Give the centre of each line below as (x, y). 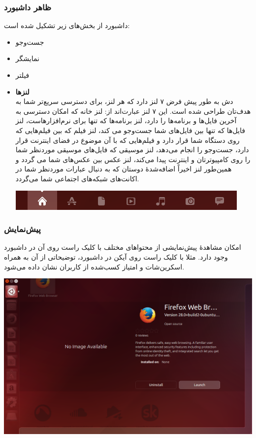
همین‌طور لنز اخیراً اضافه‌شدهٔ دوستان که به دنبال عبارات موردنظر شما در (124, 169)
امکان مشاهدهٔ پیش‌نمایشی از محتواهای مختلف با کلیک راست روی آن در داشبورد (123, 247)
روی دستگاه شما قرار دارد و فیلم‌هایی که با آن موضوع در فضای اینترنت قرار (128, 140)
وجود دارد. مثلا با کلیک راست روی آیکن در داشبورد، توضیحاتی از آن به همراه (116, 256)
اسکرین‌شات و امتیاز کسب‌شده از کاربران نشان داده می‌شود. (94, 266)
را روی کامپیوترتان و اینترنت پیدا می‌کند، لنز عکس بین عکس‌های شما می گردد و (133, 159)
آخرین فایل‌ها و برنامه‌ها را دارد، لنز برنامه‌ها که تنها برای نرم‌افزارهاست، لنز (126, 120)
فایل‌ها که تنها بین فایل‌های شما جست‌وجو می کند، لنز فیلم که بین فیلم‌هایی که (130, 130)
